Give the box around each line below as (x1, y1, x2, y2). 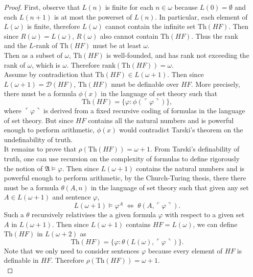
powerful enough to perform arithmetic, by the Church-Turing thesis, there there (4, 173, 246, 183)
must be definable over (111, 78, 179, 89)
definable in (4, 255, 39, 265)
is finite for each (105, 2, 154, 12)
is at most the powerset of (54, 11, 132, 22)
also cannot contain (100, 30, 159, 41)
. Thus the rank (191, 30, 238, 41)
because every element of (148, 245, 223, 255)
